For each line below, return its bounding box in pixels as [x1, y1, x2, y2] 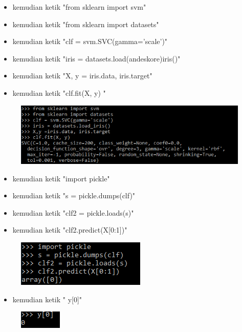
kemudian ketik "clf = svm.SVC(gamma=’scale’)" [12, 36, 168, 47]
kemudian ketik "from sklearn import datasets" [12, 18, 159, 29]
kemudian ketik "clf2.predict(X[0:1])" [12, 224, 127, 235]
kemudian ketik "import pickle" [12, 173, 110, 183]
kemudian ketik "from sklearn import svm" [12, 2, 146, 12]
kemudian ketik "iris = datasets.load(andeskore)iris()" [12, 53, 181, 64]
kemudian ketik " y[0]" [12, 294, 82, 304]
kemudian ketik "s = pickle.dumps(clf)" [12, 190, 136, 201]
